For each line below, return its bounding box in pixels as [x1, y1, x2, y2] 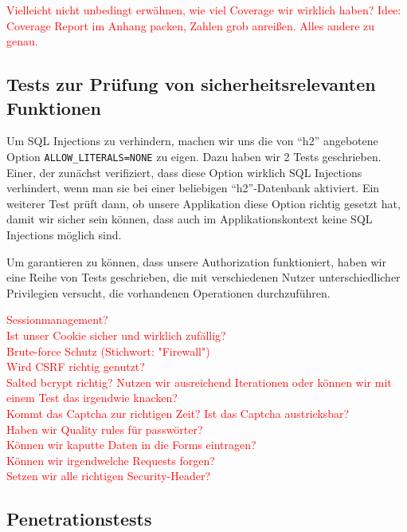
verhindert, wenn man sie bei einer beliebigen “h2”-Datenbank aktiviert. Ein [6, 179, 380, 196]
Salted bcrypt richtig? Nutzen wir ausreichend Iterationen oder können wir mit [6, 373, 392, 390]
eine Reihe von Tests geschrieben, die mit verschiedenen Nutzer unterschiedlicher [6, 269, 401, 286]
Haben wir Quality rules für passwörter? [6, 420, 203, 437]
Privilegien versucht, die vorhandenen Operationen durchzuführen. [6, 284, 331, 301]
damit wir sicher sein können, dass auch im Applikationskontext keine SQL [6, 211, 373, 227]
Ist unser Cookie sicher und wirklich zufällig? [6, 326, 226, 343]
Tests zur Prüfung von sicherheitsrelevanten [6, 72, 376, 97]
